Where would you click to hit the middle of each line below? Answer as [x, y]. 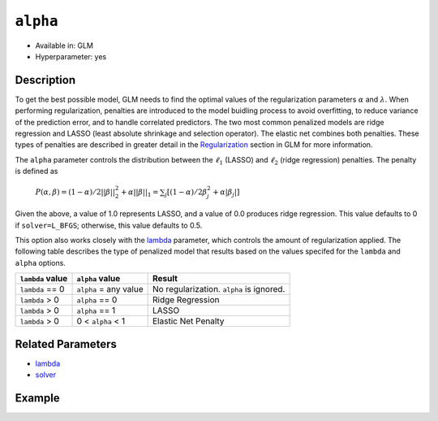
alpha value [99, 279]
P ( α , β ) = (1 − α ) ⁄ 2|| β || [75, 192]
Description [45, 80]
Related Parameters [66, 344]
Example [37, 398]
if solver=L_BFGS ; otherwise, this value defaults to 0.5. [109, 225]
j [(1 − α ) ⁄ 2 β [186, 193]
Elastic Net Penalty [188, 321]
